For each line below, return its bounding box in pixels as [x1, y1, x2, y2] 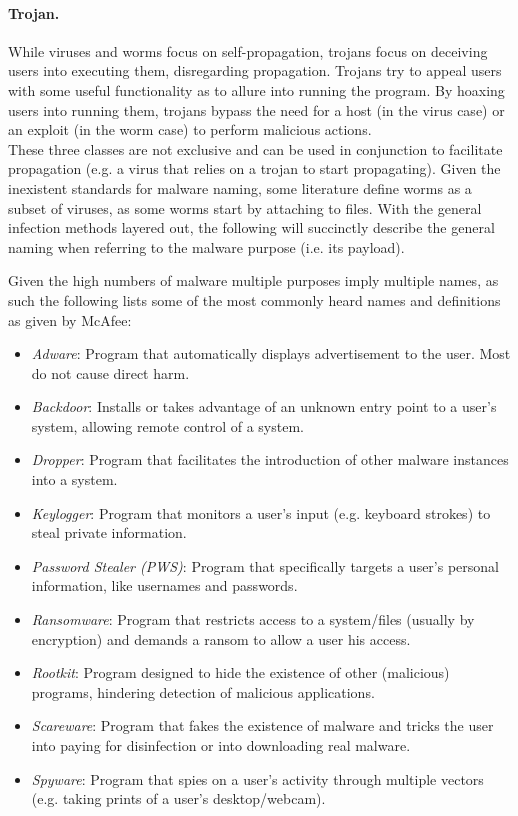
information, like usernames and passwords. [31, 575, 298, 596]
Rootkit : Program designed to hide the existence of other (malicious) [31, 662, 450, 683]
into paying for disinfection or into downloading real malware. [31, 735, 411, 756]
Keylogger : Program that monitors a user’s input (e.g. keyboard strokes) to [31, 502, 491, 523]
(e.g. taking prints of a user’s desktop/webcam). [31, 788, 326, 809]
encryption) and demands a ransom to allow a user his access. [31, 628, 411, 649]
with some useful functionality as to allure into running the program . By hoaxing [8, 79, 505, 100]
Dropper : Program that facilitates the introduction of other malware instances [31, 449, 509, 470]
